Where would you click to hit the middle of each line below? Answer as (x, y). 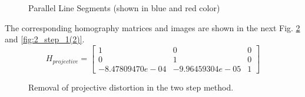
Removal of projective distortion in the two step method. (131, 87)
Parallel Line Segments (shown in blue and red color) (124, 8)
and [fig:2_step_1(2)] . (45, 39)
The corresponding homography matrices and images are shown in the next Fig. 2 (152, 27)
